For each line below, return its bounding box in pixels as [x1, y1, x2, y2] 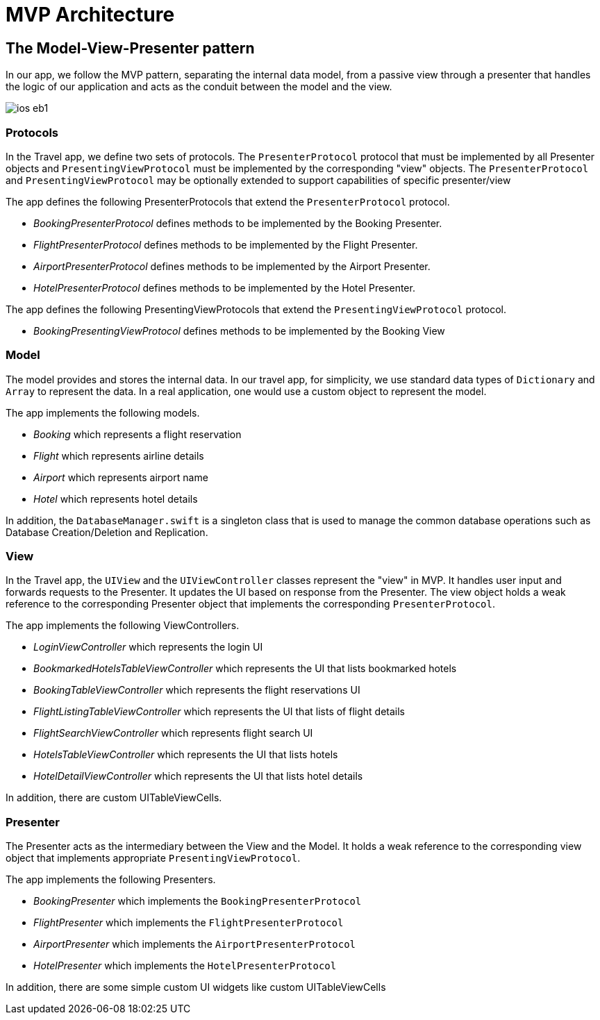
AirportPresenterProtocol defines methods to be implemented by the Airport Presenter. [33, 260, 431, 272]
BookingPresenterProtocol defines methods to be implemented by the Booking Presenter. [33, 217, 442, 229]
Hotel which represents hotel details [33, 492, 198, 505]
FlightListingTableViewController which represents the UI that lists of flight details [33, 705, 405, 718]
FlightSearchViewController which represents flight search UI [33, 727, 313, 739]
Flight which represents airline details [33, 449, 204, 462]
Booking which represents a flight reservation [33, 428, 242, 440]
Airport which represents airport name [33, 471, 208, 483]
